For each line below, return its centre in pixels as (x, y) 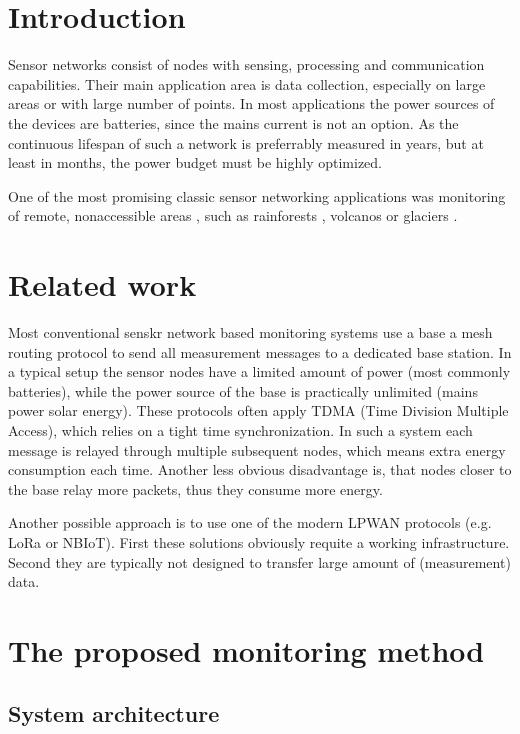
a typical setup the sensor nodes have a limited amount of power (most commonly (259, 371)
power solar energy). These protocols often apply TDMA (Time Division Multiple (258, 410)
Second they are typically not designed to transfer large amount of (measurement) (259, 561)
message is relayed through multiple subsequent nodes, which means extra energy (257, 449)
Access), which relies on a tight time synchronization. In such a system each (240, 429)
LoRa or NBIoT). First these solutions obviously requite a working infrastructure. (259, 541)
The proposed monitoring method (246, 649)
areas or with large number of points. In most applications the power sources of (251, 103)
